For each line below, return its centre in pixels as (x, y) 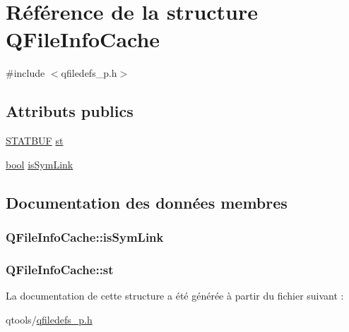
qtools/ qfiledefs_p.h (49, 319)
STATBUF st (35, 141)
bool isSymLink (40, 164)
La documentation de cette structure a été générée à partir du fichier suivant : (175, 296)
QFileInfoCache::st (60, 269)
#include (25, 73)
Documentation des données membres (147, 202)
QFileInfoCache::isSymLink (85, 237)
